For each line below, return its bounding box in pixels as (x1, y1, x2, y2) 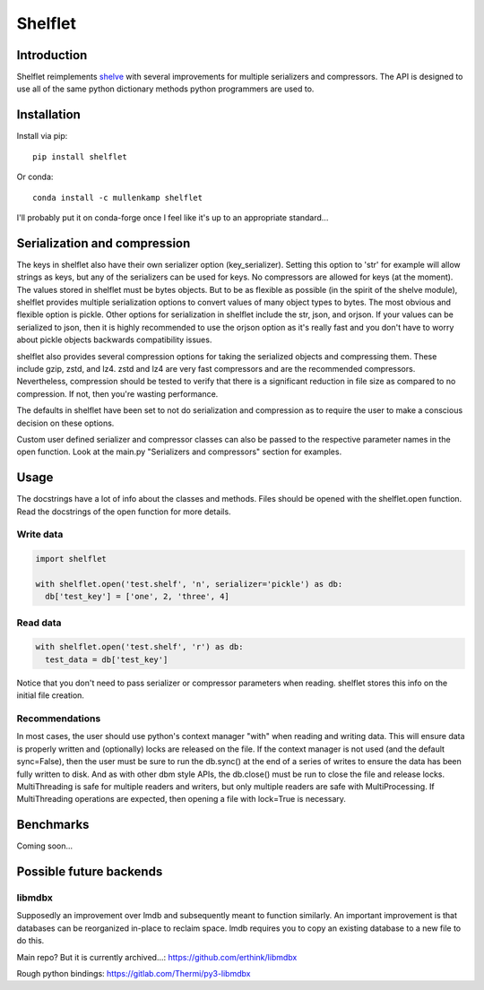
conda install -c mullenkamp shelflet (32, 193, 203, 202)
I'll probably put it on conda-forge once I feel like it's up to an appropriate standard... (16, 211, 329, 223)
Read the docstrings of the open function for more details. (16, 506, 232, 517)
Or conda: (16, 171, 54, 183)
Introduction (16, 47, 88, 63)
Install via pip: (16, 131, 68, 142)
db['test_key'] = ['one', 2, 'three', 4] (45, 591, 230, 602)
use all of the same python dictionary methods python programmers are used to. (16, 83, 315, 94)
